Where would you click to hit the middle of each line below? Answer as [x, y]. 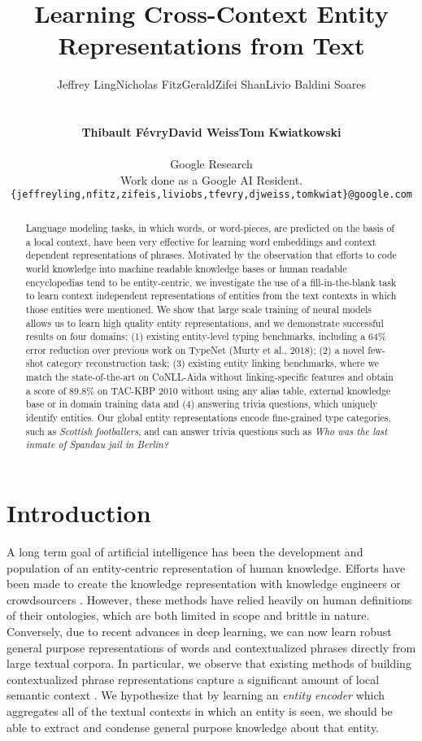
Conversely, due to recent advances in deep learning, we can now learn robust [199, 631]
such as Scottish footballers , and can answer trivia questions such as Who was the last [207, 431]
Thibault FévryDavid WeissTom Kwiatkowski [211, 132]
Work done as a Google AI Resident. [211, 179]
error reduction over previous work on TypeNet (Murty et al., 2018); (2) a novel [195, 349]
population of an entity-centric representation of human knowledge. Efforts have [206, 567]
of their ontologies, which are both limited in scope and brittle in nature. [188, 615]
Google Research [211, 164]
